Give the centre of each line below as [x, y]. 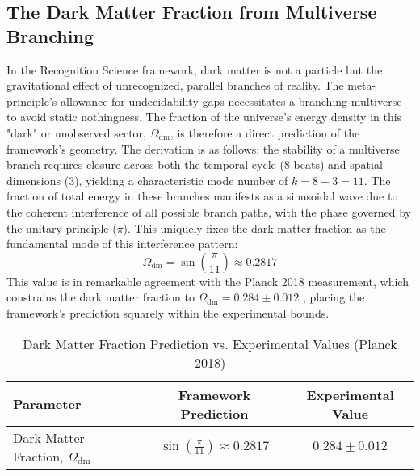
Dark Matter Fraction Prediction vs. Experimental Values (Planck [210, 343]
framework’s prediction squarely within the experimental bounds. [168, 312]
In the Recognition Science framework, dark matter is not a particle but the [195, 69]
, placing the [334, 297]
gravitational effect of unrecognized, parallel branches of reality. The [175, 85]
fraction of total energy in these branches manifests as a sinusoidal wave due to [202, 196]
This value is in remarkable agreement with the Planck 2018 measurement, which [208, 281]
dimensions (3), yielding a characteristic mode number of [147, 180]
